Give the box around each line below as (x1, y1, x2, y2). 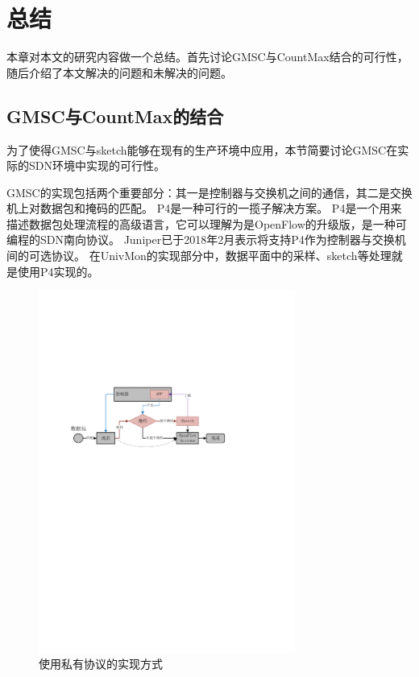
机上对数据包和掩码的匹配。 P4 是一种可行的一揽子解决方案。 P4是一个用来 (6, 200, 402, 217)
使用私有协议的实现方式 (39, 655, 163, 672)
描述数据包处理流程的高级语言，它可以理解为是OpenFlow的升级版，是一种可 (6, 215, 407, 232)
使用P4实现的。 (17, 262, 99, 279)
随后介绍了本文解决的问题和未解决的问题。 (6, 64, 232, 80)
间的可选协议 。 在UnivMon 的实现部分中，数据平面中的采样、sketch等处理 (6, 247, 392, 264)
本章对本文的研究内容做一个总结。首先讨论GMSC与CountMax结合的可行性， (6, 48, 409, 65)
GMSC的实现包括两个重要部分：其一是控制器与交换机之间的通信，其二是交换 (6, 184, 413, 200)
